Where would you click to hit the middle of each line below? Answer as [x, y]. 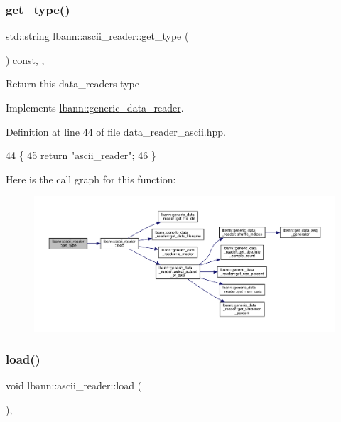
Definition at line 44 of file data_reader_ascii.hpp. [116, 131]
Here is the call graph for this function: [91, 179]
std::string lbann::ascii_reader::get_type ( [97, 36]
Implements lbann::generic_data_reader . [95, 107]
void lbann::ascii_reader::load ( [74, 385]
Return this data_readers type [72, 83]
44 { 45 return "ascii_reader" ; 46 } [81, 155]
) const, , [25, 59]
